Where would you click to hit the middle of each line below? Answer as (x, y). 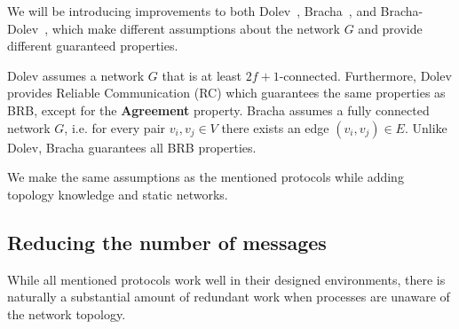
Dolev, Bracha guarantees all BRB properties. (132, 147)
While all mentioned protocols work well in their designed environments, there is (226, 279)
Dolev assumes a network (76, 75)
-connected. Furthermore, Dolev (365, 75)
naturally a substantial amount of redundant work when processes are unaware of (229, 297)
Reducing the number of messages (167, 242)
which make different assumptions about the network (196, 28)
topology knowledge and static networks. (118, 194)
